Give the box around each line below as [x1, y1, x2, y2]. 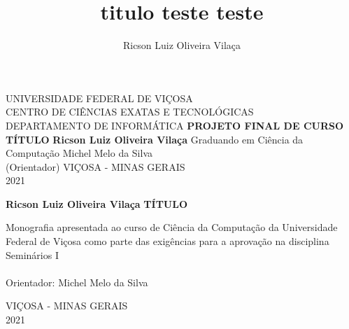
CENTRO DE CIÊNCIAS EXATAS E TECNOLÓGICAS [6, 104, 254, 119]
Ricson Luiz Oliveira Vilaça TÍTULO [6, 196, 188, 211]
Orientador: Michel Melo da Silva [6, 274, 148, 289]
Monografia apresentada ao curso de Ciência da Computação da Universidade [6, 220, 338, 234]
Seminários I [6, 247, 59, 262]
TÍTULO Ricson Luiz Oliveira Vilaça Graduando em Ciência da [6, 132, 304, 146]
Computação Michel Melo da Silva [6, 146, 152, 160]
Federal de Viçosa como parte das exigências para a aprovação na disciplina [6, 234, 329, 248]
